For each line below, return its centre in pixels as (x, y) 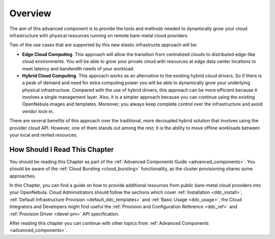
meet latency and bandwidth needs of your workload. (78, 68)
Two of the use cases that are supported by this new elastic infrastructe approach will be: (103, 45)
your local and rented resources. (44, 135)
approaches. (23, 176)
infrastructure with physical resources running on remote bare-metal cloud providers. (99, 35)
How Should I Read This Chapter (62, 150)
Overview (30, 13)
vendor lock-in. (38, 111)
